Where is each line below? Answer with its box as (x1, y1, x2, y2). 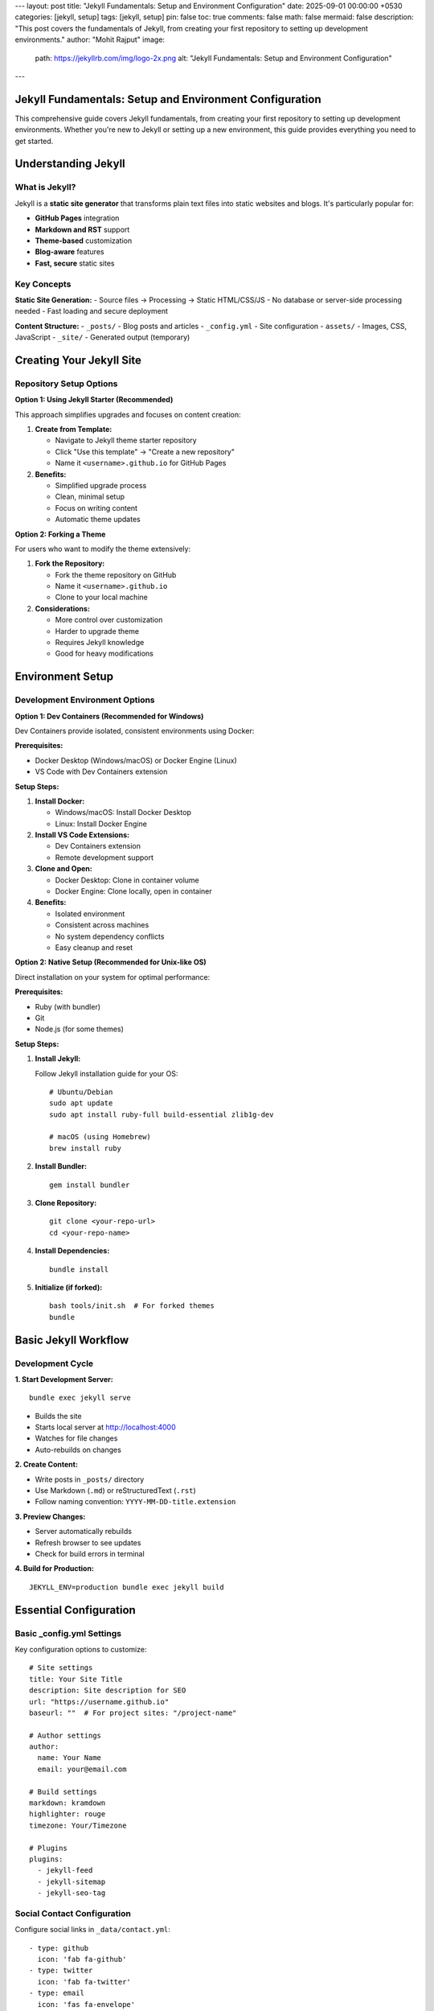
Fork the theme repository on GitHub (55, 570, 177, 579)
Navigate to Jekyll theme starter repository (55, 435, 197, 446)
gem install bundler (49, 1180, 130, 1190)
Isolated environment (55, 909, 125, 919)
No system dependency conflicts (55, 931, 165, 941)
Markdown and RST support (35, 224, 130, 234)
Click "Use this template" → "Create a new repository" (55, 446, 235, 456)
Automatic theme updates (55, 515, 141, 524)
